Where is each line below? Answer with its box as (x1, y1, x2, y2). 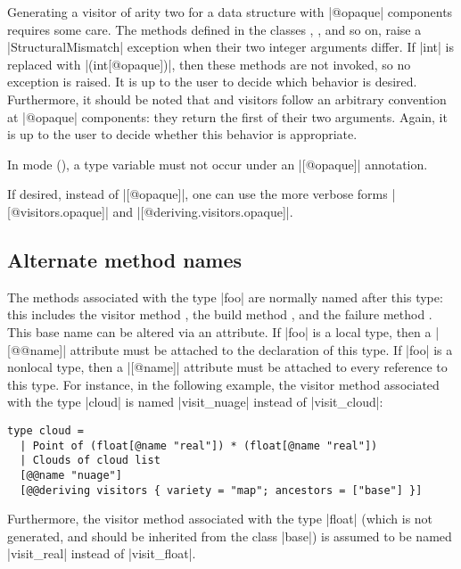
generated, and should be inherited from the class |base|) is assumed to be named (7, 526, 452, 545)
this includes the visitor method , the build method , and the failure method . (7, 305, 432, 324)
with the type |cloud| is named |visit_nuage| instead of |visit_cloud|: (7, 392, 383, 411)
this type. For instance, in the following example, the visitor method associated (7, 375, 440, 393)
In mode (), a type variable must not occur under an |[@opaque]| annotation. (7, 154, 428, 173)
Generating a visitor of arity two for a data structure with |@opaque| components (7, 3, 453, 21)
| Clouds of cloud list (20, 454, 161, 467)
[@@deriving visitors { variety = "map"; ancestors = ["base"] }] (20, 483, 423, 497)
